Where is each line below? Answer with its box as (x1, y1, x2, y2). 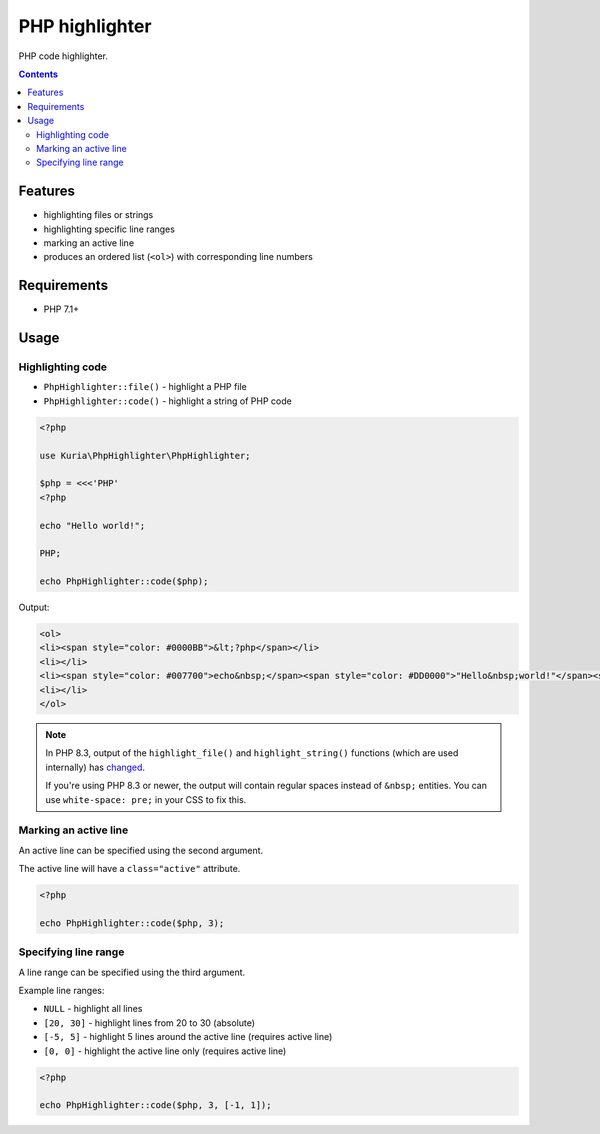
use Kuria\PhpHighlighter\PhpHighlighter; (39, 450, 251, 461)
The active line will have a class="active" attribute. (18, 863, 241, 875)
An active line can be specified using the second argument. (18, 844, 264, 856)
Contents (18, 68, 59, 80)
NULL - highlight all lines (43, 1003, 143, 1015)
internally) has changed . (45, 761, 145, 773)
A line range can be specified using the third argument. (18, 966, 246, 978)
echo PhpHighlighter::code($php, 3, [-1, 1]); (39, 1100, 272, 1111)
